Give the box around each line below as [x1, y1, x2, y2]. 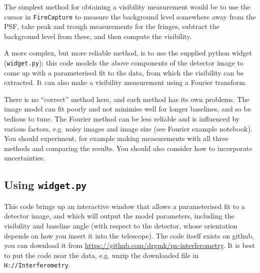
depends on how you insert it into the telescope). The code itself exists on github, [4, 230, 254, 240]
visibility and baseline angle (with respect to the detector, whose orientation [4, 220, 237, 230]
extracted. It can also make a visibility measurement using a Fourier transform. [4, 77, 247, 87]
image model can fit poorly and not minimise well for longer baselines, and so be [4, 103, 251, 114]
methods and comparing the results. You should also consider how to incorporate [4, 142, 252, 153]
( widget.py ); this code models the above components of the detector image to [4, 57, 243, 68]
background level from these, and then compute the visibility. [4, 30, 192, 41]
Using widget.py [4, 177, 87, 192]
